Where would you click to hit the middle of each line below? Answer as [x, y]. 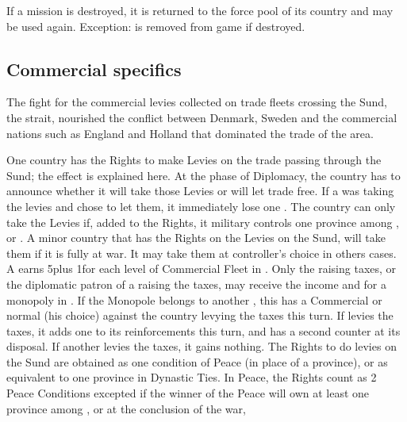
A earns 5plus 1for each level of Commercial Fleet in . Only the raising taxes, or [202, 269]
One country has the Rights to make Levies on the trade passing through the [194, 160]
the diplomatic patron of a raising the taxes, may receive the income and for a [197, 284]
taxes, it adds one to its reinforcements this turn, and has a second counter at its [203, 330]
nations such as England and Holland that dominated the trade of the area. [190, 133]
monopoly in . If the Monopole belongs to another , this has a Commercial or [194, 299]
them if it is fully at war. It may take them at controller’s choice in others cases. [202, 253]
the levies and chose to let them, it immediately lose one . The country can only [201, 206]
